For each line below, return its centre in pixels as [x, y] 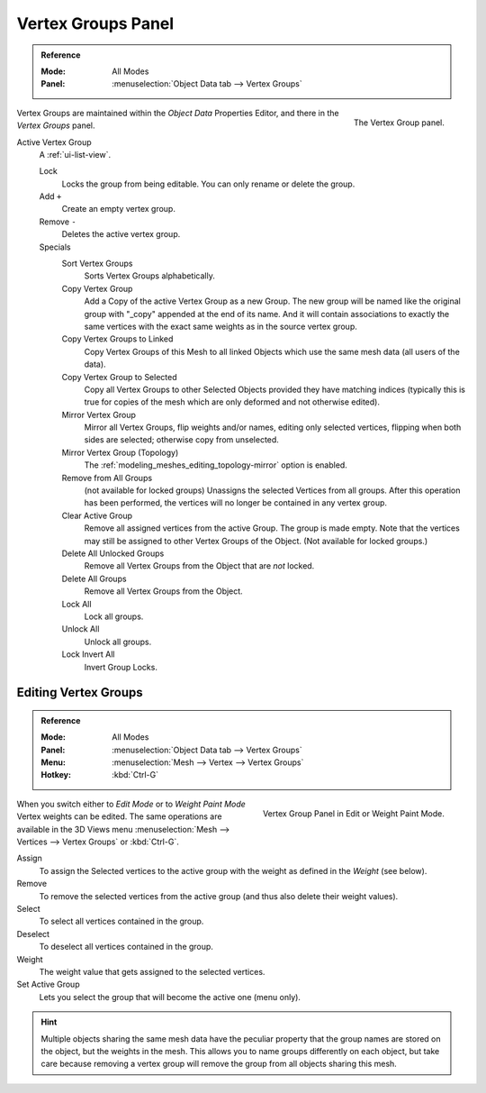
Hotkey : [56, 775]
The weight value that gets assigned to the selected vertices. [152, 971]
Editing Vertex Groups [80, 692]
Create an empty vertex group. [118, 209]
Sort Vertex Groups [97, 264]
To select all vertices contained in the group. [121, 921]
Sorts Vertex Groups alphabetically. [149, 276]
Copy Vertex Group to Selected [119, 377]
